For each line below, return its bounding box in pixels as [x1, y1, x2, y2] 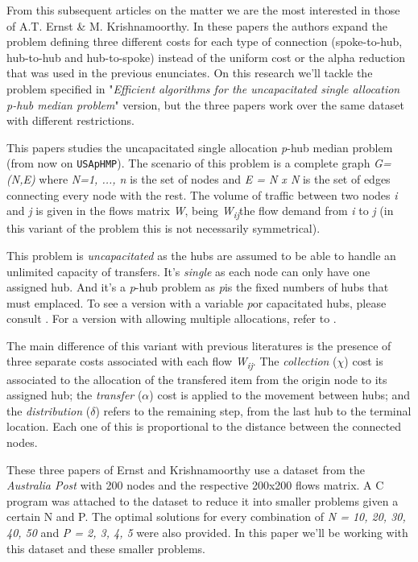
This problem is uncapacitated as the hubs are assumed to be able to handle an [6, 246, 396, 263]
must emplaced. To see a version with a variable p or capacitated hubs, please [6, 294, 387, 311]
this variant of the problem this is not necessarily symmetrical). [6, 220, 321, 237]
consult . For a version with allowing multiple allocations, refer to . [6, 310, 337, 327]
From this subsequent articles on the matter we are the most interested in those [6, 2, 400, 18]
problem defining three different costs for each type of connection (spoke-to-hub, [6, 33, 403, 50]
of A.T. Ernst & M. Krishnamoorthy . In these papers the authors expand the [6, 17, 387, 34]
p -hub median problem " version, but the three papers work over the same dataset [6, 96, 404, 113]
